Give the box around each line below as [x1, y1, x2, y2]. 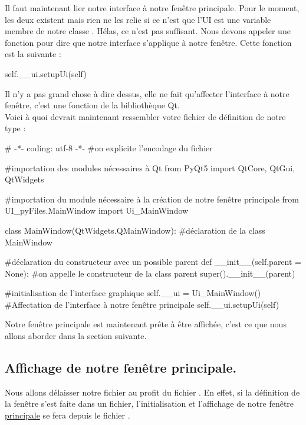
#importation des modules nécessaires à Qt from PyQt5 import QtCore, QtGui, [5, 161, 295, 174]
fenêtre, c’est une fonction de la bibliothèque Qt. [5, 99, 180, 111]
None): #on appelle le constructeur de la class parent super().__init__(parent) [5, 267, 295, 279]
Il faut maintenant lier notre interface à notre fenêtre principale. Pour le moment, [5, 2, 300, 14]
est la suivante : [5, 48, 61, 60]
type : [5, 122, 26, 134]
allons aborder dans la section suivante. [5, 330, 147, 342]
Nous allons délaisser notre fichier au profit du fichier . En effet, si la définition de [5, 386, 300, 398]
